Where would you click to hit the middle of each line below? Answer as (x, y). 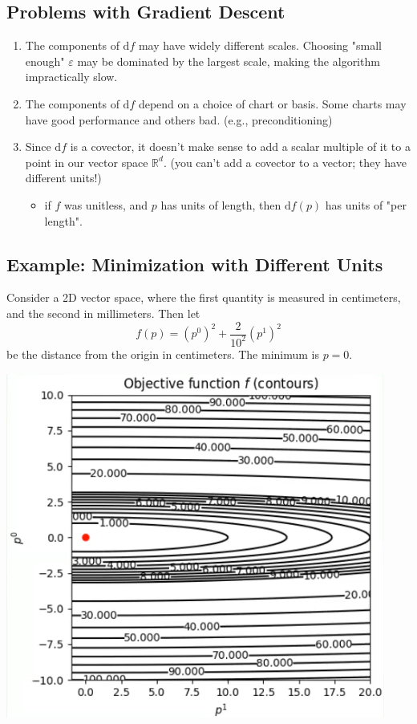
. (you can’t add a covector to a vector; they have (285, 162)
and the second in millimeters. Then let (103, 313)
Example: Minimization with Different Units (195, 264)
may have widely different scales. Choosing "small (260, 45)
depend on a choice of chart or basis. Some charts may (272, 103)
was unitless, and (106, 204)
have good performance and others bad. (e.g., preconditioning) (179, 119)
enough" (45, 61)
